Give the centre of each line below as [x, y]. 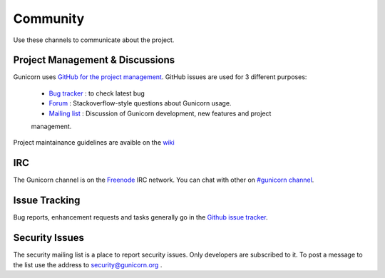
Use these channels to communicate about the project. [94, 40]
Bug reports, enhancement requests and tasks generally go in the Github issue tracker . [140, 217]
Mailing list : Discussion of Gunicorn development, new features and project [160, 113]
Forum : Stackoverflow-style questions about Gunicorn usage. [140, 103]
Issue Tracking [47, 201]
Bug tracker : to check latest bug [97, 93]
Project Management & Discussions [94, 60]
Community [49, 19]
